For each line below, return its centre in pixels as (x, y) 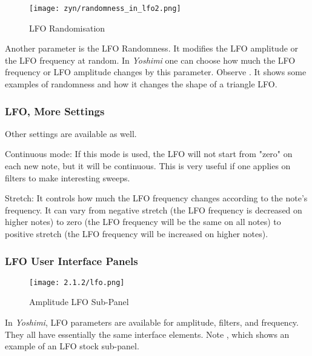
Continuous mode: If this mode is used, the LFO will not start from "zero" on (149, 154)
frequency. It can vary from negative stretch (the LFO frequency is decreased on (154, 210)
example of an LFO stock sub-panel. (72, 346)
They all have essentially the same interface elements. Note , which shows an (147, 334)
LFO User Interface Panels (71, 260)
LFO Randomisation (67, 28)
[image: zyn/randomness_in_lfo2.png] (105, 8)
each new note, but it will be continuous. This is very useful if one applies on (148, 166)
